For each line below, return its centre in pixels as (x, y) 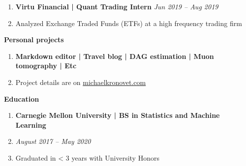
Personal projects (34, 40)
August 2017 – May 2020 (53, 141)
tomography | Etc (46, 66)
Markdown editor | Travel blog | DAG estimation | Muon (115, 56)
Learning (31, 124)
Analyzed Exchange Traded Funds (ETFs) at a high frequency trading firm (129, 23)
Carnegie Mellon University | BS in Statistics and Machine (118, 115)
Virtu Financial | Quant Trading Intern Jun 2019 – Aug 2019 (117, 6)
